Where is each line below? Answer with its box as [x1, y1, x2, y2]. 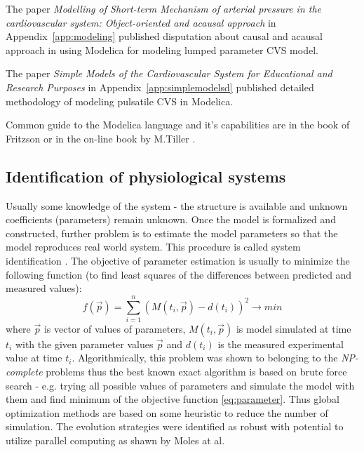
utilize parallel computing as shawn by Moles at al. [6, 432, 225, 447]
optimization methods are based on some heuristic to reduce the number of [6, 405, 328, 420]
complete [6, 364, 43, 379]
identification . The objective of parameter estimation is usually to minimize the [6, 253, 350, 267]
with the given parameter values [15, 336, 154, 351]
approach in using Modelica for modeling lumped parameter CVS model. [6, 42, 318, 57]
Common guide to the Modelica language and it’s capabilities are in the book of [6, 117, 350, 132]
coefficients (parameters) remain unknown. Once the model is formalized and [6, 212, 336, 227]
